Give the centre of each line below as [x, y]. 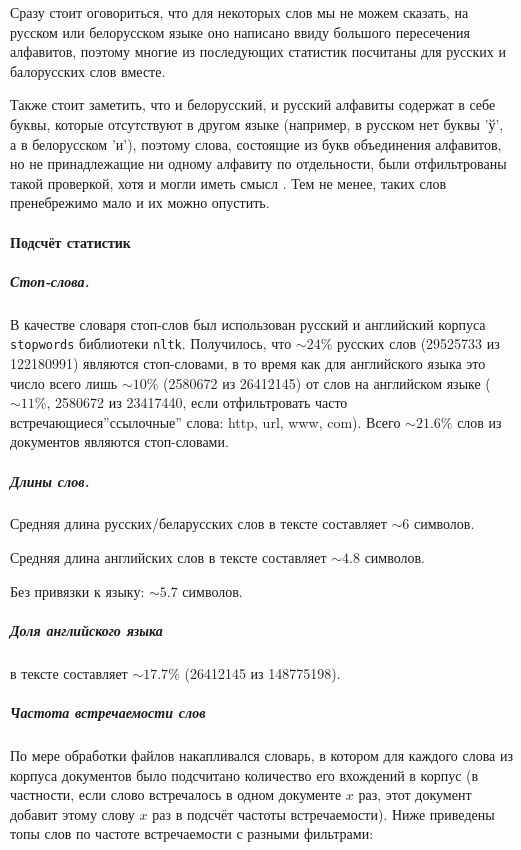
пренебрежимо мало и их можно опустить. [140, 202]
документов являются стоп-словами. [119, 441]
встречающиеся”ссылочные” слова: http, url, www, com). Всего [205, 421]
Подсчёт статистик [70, 241]
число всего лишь [64, 382]
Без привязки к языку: [77, 590]
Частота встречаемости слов [108, 712]
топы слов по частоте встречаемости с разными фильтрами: [192, 833]
